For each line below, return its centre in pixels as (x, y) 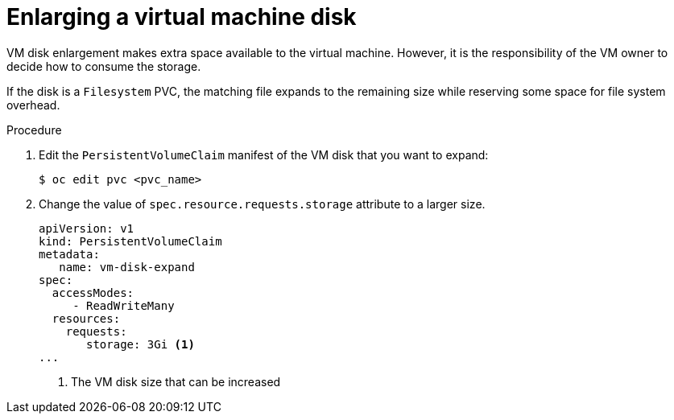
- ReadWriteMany (124, 305)
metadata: (69, 254)
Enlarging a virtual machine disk (182, 17)
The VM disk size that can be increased (176, 381)
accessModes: (93, 292)
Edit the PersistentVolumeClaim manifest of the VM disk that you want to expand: (264, 154)
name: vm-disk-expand (127, 267)
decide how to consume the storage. (104, 66)
